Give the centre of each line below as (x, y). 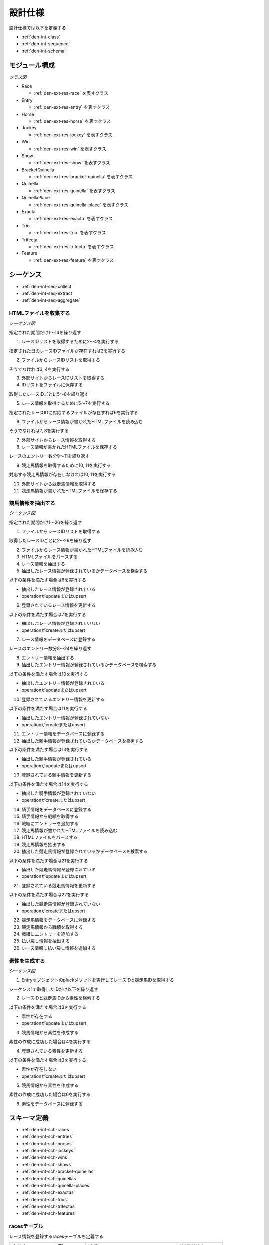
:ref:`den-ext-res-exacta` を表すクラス (73, 219)
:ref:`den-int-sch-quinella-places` (56, 1185)
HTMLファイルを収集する (40, 313)
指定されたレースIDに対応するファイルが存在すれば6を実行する (74, 412)
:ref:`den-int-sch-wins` (45, 1157)
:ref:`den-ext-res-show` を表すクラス (72, 163)
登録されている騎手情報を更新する (57, 775)
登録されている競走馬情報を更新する (59, 885)
